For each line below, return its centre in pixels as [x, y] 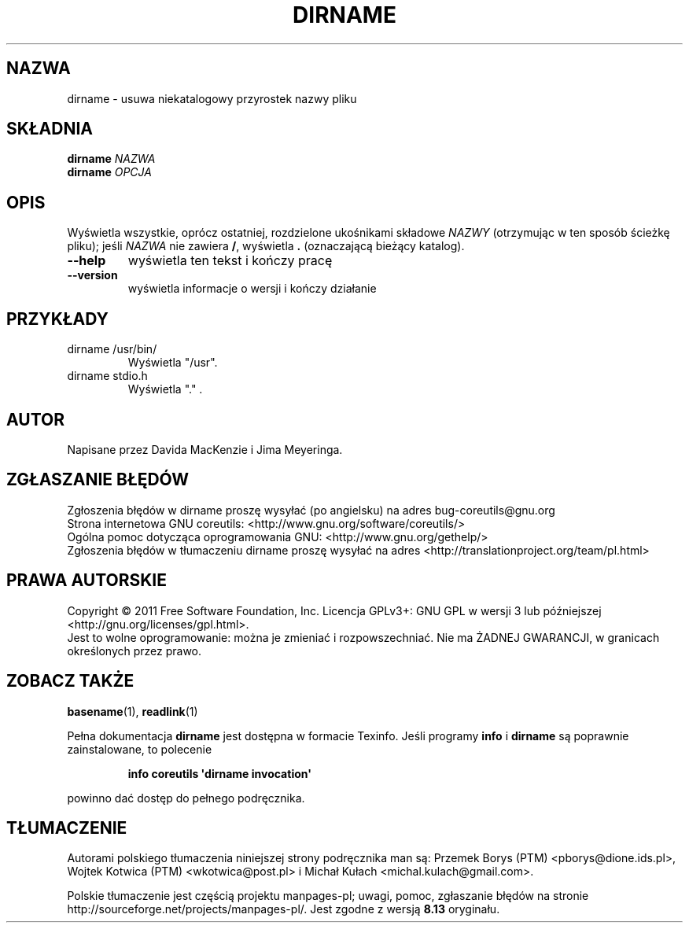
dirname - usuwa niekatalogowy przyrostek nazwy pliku [212, 98]
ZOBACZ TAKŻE [70, 681]
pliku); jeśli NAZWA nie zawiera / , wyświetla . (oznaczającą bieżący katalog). [266, 246]
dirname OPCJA [109, 172]
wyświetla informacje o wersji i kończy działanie [252, 289]
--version [92, 275]
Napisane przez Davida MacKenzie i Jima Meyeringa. [205, 449]
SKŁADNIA [50, 129]
